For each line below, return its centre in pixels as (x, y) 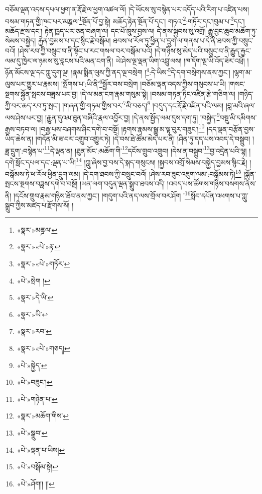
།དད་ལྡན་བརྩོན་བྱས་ (231, 129)
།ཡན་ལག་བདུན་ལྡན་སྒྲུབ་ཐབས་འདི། (122, 184)
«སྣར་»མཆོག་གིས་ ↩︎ (43, 416)
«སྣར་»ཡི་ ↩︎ (32, 314)
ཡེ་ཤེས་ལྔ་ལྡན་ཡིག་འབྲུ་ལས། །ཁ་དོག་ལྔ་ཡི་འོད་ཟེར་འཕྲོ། (180, 60)
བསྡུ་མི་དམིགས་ (238, 117)
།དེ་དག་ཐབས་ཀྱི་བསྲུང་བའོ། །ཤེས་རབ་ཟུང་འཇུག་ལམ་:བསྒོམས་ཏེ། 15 (162, 173)
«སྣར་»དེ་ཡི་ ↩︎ (35, 297)
